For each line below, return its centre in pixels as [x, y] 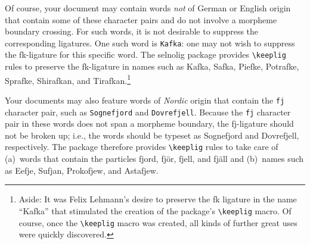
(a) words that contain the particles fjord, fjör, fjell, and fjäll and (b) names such [154, 159]
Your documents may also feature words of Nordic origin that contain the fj [145, 100]
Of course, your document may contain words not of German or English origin [148, 8]
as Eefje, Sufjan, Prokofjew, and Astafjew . [82, 170]
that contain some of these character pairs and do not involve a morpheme [141, 19]
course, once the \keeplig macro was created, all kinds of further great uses [158, 222]
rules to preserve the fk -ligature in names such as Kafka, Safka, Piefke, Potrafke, [152, 66]
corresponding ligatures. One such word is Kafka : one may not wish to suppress [150, 43]
